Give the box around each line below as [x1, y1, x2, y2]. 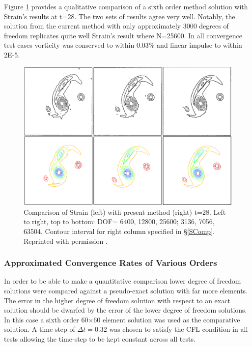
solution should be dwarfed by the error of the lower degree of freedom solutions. [4, 305, 247, 315]
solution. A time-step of [4, 324, 75, 334]
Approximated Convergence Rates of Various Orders [4, 257, 217, 269]
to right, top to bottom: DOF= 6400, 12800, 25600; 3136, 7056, [24, 216, 215, 227]
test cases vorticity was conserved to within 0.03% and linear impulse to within [4, 40, 242, 50]
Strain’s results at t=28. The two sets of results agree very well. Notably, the [4, 11, 235, 21]
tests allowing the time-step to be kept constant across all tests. [4, 333, 196, 344]
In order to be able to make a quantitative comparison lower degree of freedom [4, 276, 241, 286]
